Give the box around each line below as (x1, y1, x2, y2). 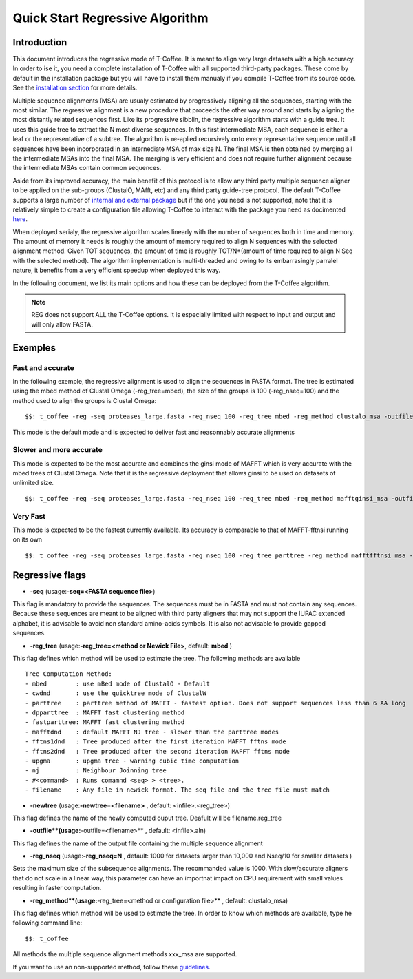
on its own (12, 535, 43, 544)
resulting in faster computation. (12, 884, 102, 892)
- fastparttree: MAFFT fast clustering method (25, 719, 185, 726)
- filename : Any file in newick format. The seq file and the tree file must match (25, 786, 330, 794)
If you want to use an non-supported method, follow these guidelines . (12, 962, 211, 971)
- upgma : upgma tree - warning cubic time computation (25, 756, 240, 765)
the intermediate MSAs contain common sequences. (12, 164, 162, 172)
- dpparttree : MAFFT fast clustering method (25, 708, 185, 717)
